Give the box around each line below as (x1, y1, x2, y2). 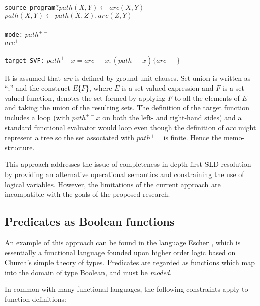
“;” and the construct (5, 82, 71, 93)
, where (89, 82, 112, 93)
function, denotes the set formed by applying (26, 92, 166, 103)
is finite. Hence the (163, 132, 222, 143)
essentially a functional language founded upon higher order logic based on (5, 247, 236, 257)
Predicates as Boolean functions (5, 213, 175, 229)
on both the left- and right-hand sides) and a (102, 112, 242, 122)
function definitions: (5, 293, 66, 304)
